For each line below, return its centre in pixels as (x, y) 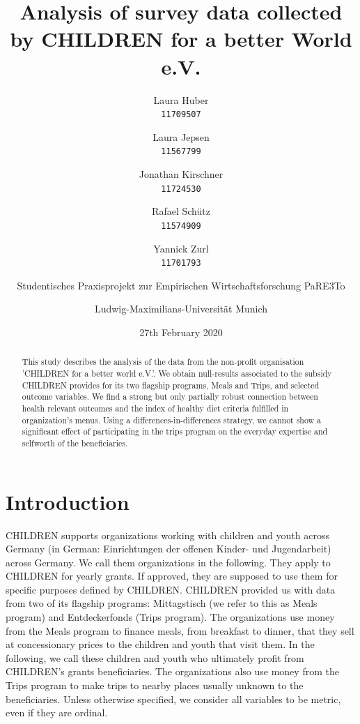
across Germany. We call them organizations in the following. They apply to (168, 562)
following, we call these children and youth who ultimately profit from (155, 657)
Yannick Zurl (181, 248)
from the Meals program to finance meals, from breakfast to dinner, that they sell (180, 630)
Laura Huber (181, 99)
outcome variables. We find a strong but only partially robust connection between (170, 397)
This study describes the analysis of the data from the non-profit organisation (163, 362)
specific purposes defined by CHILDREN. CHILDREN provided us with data (171, 589)
